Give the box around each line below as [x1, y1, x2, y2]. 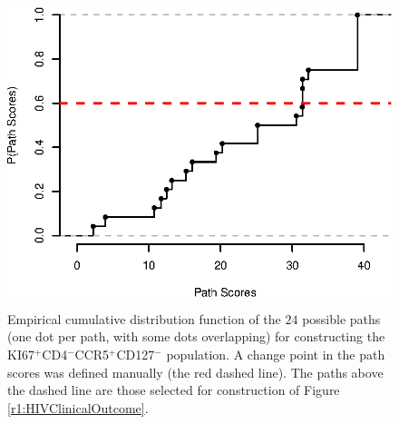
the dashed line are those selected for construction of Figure [7, 380, 340, 399]
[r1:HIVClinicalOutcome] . [7, 398, 149, 417]
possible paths [302, 309, 381, 328]
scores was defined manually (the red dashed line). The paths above [7, 362, 384, 381]
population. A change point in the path [166, 344, 385, 363]
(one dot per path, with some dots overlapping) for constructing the [7, 327, 385, 346]
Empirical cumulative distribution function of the [7, 309, 281, 328]
